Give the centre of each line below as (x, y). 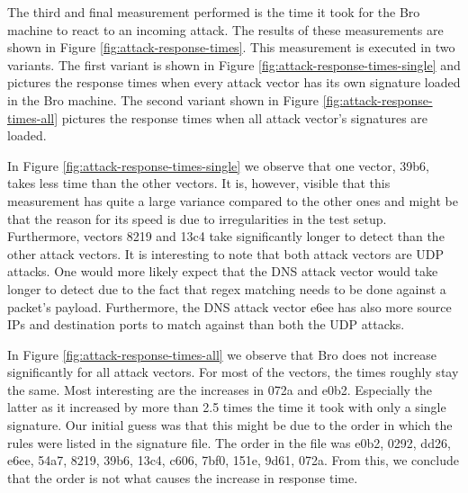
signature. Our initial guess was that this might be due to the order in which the (230, 425)
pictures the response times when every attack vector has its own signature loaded (234, 82)
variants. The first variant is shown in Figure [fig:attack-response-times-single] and (234, 64)
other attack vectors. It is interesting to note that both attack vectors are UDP (226, 253)
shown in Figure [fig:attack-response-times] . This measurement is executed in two (231, 47)
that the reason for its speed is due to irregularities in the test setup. (197, 218)
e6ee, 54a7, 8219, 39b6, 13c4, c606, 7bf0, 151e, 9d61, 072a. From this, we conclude (233, 460)
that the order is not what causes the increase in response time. (183, 477)
